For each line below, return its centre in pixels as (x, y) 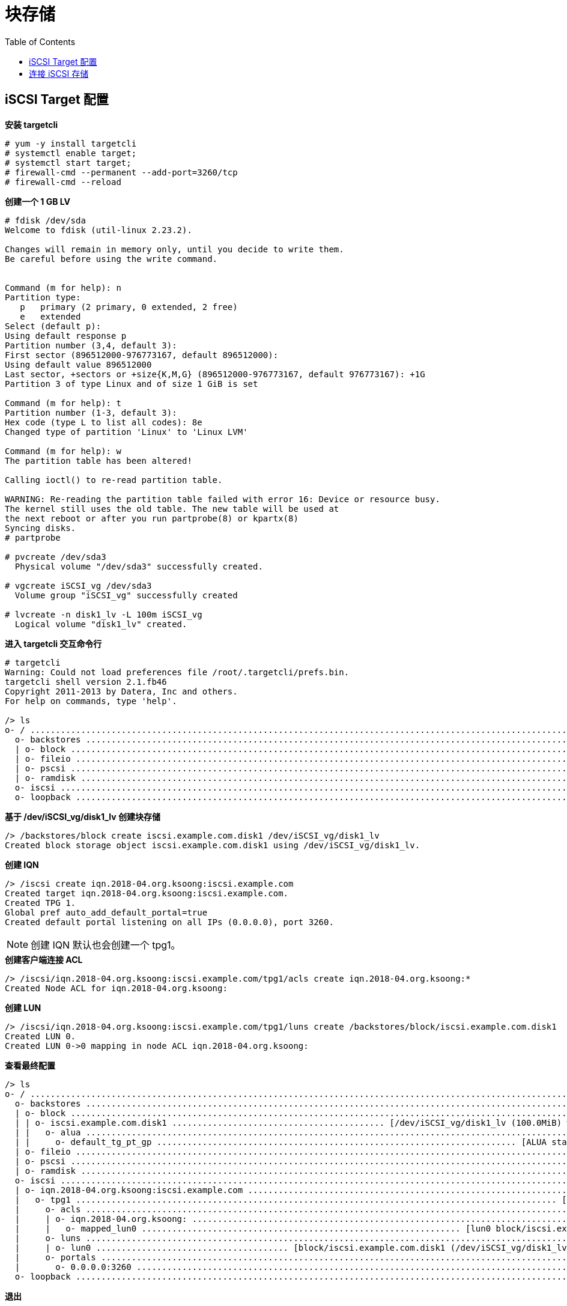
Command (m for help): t (63, 403)
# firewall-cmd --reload (63, 182)
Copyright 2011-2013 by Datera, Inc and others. (121, 691)
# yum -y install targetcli (71, 143)
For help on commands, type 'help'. (91, 701)
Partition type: (43, 297)
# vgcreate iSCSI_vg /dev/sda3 (78, 585)
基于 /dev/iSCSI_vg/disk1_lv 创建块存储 (83, 816)
